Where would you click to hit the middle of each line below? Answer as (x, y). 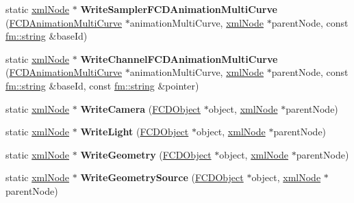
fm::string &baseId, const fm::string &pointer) (102, 85)
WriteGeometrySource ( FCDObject (162, 177)
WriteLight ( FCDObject (135, 132)
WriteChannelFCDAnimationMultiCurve (179, 58)
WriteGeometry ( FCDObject (146, 154)
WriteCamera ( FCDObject (141, 108)
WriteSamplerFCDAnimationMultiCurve (179, 9)
